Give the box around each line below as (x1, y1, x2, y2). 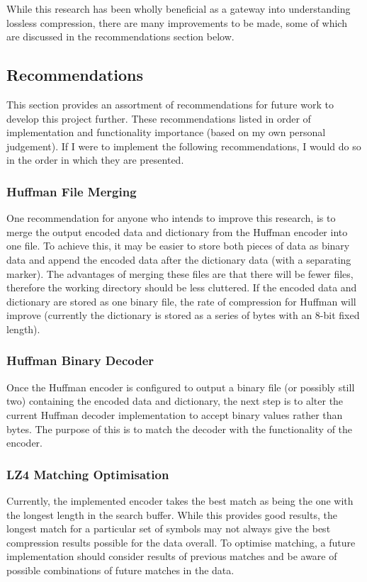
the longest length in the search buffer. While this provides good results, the (6, 507, 337, 522)
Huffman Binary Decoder (6, 352, 154, 369)
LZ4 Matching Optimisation (6, 465, 169, 483)
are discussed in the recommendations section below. (6, 29, 235, 44)
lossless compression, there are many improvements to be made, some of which (6, 15, 347, 30)
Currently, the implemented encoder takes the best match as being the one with (6, 493, 354, 508)
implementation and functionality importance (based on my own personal (6, 125, 326, 140)
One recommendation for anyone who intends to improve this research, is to (6, 211, 336, 225)
